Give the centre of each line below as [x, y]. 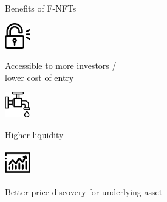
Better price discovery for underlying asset [84, 192]
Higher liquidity [34, 134]
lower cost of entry [39, 77]
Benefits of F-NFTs [41, 8]
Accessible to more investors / [61, 65]
